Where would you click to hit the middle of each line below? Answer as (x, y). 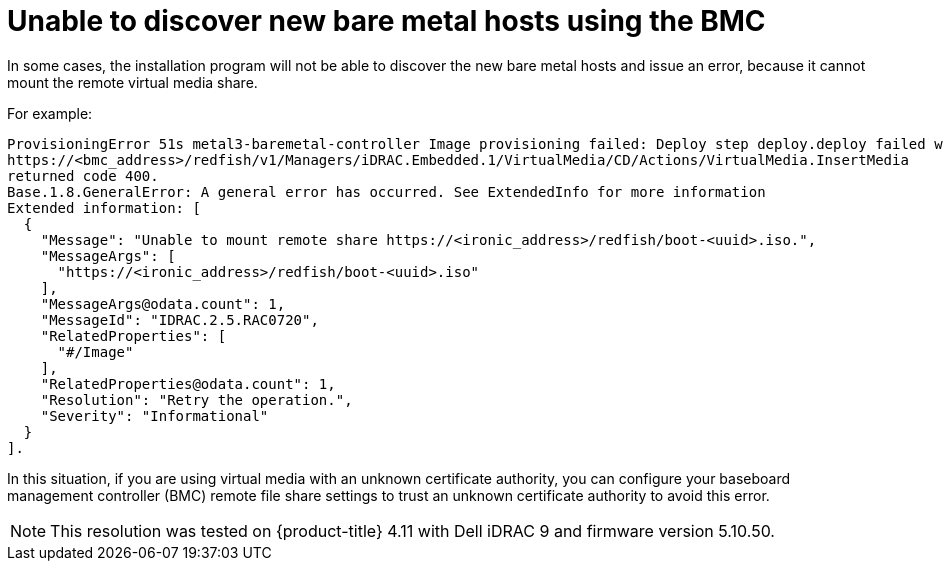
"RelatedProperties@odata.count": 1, (188, 383)
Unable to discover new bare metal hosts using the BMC (386, 21)
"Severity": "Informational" (154, 415)
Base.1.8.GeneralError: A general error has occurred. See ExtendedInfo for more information (386, 191)
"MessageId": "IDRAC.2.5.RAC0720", (179, 319)
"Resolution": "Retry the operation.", (196, 399)
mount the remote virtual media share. (132, 82)
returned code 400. (83, 175)
